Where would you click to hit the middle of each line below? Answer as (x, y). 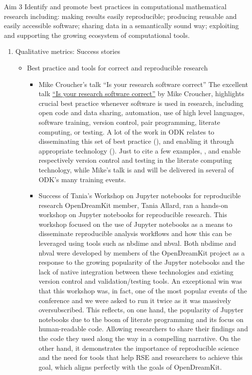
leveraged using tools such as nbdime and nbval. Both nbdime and (137, 243)
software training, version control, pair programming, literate (129, 122)
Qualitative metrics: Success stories (68, 51)
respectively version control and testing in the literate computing (135, 160)
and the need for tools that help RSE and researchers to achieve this (141, 357)
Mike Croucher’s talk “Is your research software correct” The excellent (144, 84)
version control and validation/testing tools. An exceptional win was (140, 281)
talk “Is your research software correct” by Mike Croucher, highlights (141, 94)
